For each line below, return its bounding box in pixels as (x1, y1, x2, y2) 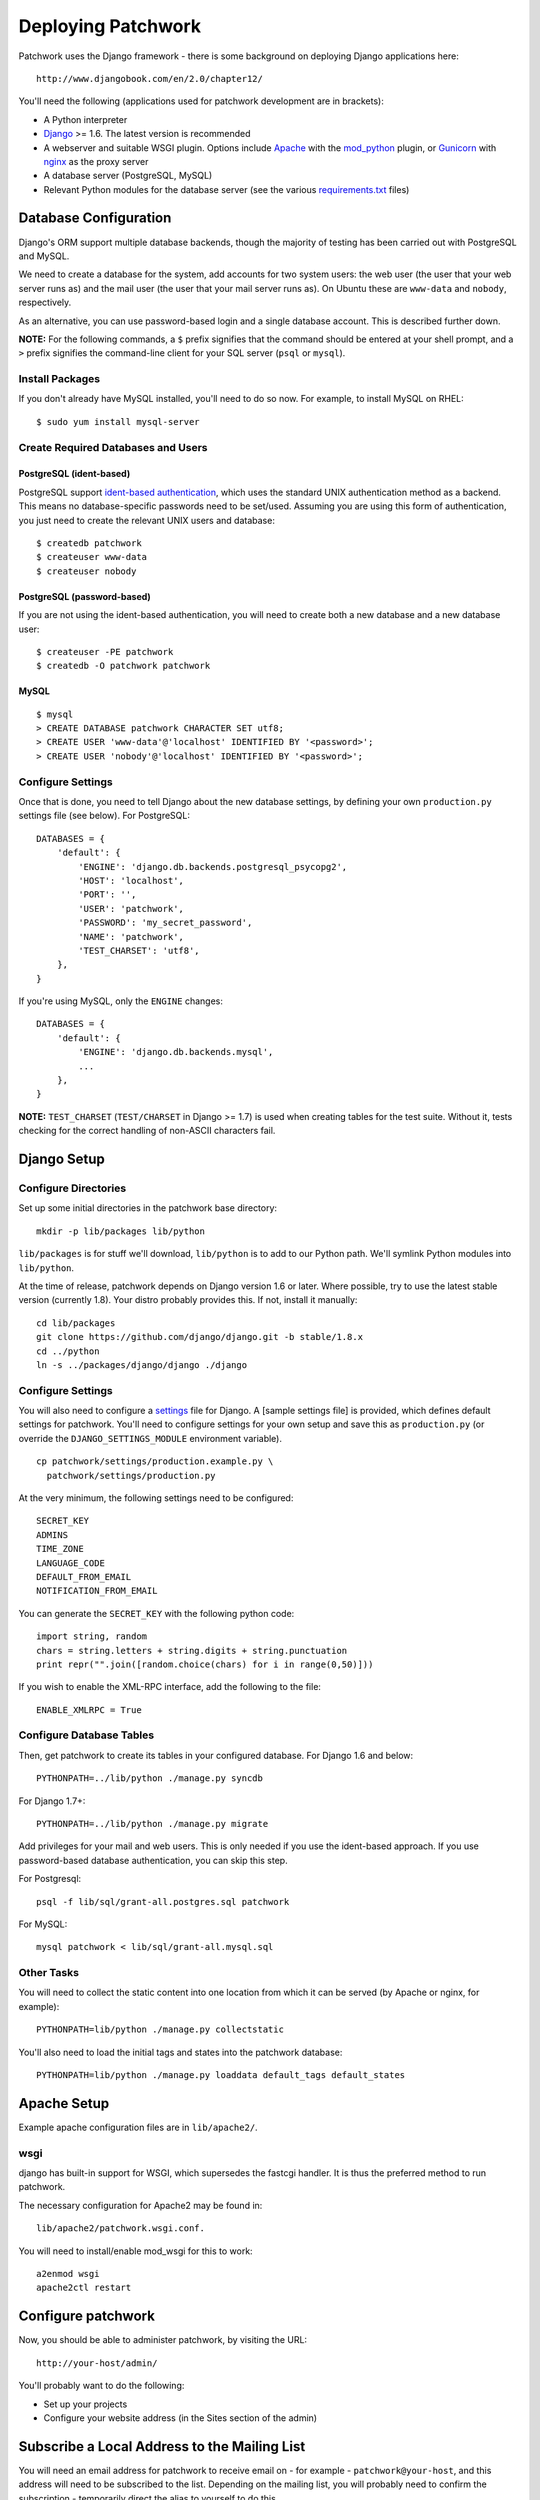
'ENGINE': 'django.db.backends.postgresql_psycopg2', (78, 861, 348, 872)
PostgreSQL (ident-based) (18, 468, 131, 480)
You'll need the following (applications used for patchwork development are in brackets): (18, 95, 384, 107)
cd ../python (36, 1345, 100, 1357)
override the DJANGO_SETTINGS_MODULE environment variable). (18, 1432, 283, 1444)
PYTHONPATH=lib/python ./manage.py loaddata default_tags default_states (36, 2070, 406, 2081)
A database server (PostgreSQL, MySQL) (43, 170, 213, 182)
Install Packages (18, 372, 100, 386)
